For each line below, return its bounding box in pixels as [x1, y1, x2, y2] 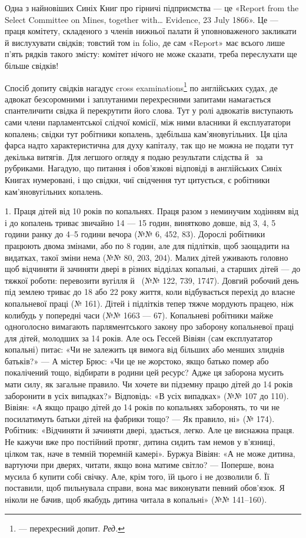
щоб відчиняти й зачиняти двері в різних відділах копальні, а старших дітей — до [5, 263, 301, 275]
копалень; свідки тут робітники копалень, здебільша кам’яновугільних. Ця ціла [5, 127, 288, 140]
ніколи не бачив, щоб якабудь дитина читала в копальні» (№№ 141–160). [5, 493, 267, 505]
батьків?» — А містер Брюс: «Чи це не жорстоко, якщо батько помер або [5, 354, 269, 367]
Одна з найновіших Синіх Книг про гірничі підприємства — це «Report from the [5, 2, 299, 14]
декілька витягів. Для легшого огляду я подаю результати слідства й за [5, 150, 263, 162]
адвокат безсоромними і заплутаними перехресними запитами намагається [5, 92, 271, 105]
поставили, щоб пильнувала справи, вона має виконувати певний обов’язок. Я [5, 481, 285, 494]
